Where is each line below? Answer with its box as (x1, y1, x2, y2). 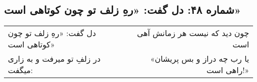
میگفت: (8, 64, 33, 76)
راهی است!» (206, 64, 249, 76)
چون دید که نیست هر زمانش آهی (137, 27, 249, 39)
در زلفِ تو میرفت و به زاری (8, 53, 101, 65)
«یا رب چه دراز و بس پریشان (150, 53, 249, 65)
